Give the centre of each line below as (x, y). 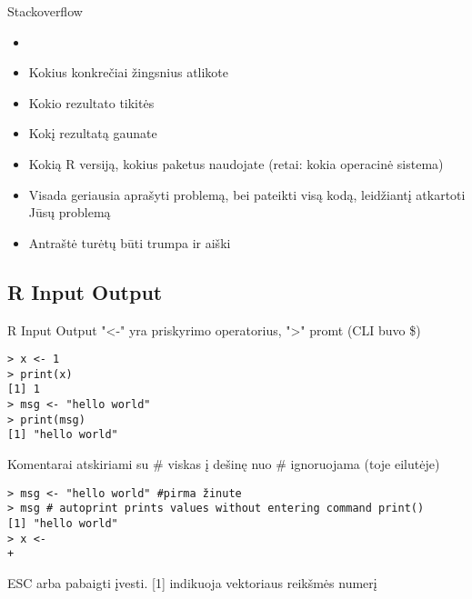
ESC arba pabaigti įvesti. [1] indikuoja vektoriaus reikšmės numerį (192, 582)
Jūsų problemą (70, 212)
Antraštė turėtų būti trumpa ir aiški (130, 242)
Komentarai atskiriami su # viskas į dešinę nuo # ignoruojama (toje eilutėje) (224, 464)
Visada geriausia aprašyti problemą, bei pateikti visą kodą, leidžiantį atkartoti (247, 194)
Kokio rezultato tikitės (91, 102)
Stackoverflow (45, 11)
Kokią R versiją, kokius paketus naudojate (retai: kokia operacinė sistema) (236, 163)
